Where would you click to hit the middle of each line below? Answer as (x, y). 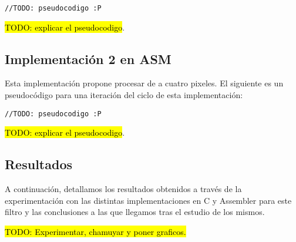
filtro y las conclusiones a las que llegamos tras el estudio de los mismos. (135, 212)
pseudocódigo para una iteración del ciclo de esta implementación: (124, 95)
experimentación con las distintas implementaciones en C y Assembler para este (148, 200)
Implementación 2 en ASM (88, 58)
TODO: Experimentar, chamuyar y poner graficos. (95, 231)
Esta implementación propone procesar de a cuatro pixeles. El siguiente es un (144, 83)
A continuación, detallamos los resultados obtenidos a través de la (123, 189)
